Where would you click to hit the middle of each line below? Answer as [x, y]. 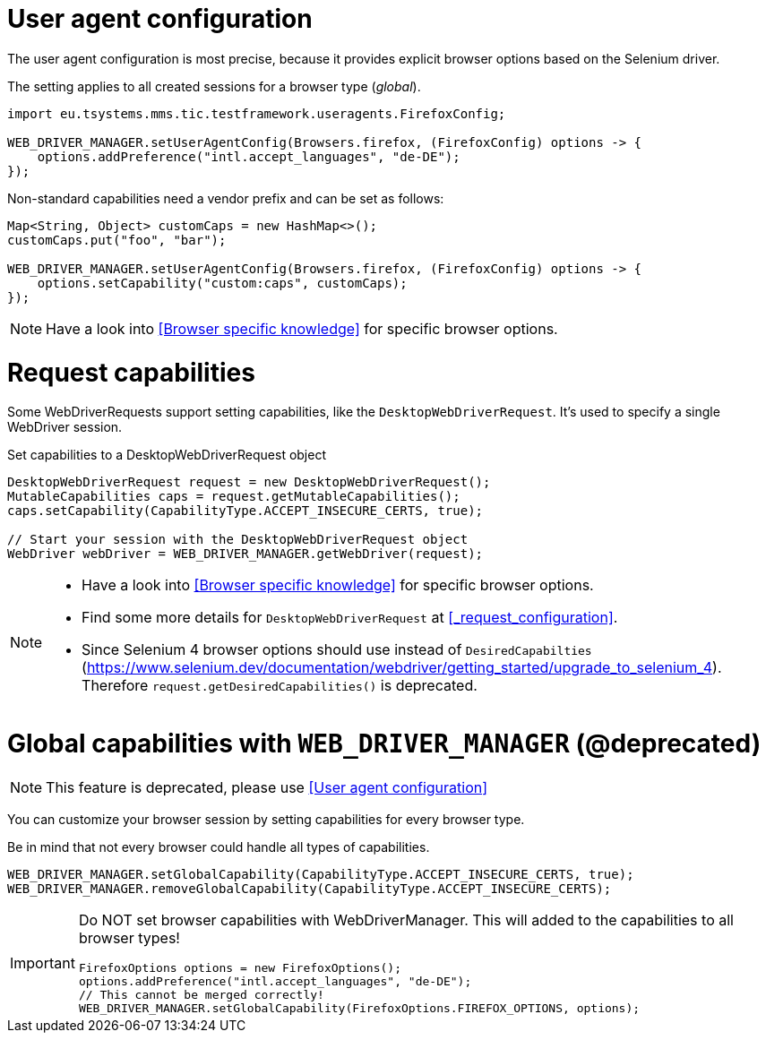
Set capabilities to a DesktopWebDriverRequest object [167, 455]
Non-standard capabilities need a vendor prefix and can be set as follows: [226, 198]
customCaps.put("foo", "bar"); [117, 240]
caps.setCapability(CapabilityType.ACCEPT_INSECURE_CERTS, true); [245, 511]
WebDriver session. [65, 427]
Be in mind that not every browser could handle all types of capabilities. [219, 847]
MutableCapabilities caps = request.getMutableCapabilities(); [234, 497]
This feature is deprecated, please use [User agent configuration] [267, 787]
